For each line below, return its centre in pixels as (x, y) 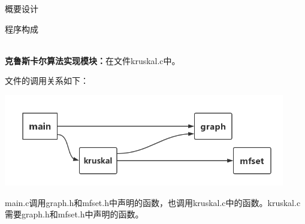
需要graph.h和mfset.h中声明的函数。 (74, 214)
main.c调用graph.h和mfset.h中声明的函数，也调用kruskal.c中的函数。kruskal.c (153, 202)
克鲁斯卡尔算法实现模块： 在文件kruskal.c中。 (93, 60)
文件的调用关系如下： (47, 81)
